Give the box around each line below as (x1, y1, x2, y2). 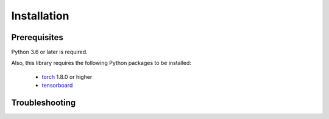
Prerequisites (11, 32, 63, 42)
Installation (11, 9, 69, 22)
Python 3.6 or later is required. (11, 49, 88, 56)
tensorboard (41, 82, 73, 89)
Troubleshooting (11, 98, 76, 108)
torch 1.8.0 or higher (41, 73, 93, 80)
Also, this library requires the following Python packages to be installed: (11, 59, 192, 67)
